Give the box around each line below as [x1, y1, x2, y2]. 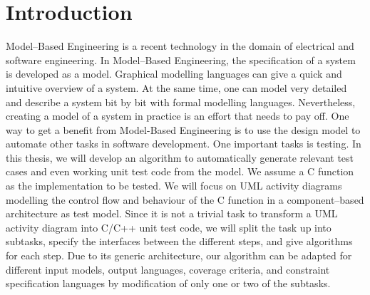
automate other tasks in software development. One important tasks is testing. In [6, 136, 361, 151]
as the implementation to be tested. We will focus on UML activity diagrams [6, 178, 342, 193]
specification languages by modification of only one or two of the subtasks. [6, 276, 331, 291]
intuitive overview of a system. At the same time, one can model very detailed [6, 80, 347, 95]
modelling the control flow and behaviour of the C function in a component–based [6, 192, 364, 207]
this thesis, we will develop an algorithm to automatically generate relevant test [6, 150, 354, 165]
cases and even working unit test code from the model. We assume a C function [6, 164, 354, 179]
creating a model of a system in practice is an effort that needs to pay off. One [6, 108, 349, 123]
